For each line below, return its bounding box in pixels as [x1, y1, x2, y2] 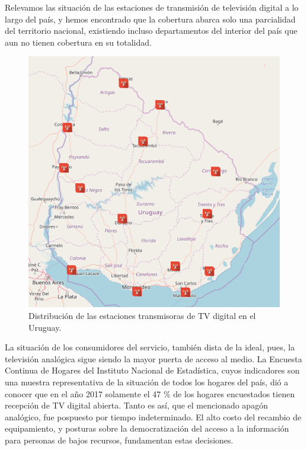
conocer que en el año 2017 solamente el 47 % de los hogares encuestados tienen [5, 387, 295, 400]
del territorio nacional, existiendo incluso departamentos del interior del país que [5, 24, 298, 37]
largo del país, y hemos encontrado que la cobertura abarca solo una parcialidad [5, 12, 296, 25]
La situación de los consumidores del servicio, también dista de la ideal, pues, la [5, 341, 295, 353]
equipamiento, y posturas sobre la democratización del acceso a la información [5, 422, 289, 435]
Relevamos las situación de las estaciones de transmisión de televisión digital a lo [5, 1, 299, 13]
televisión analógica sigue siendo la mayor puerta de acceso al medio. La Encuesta [5, 352, 302, 365]
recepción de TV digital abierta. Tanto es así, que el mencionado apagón [5, 399, 268, 411]
